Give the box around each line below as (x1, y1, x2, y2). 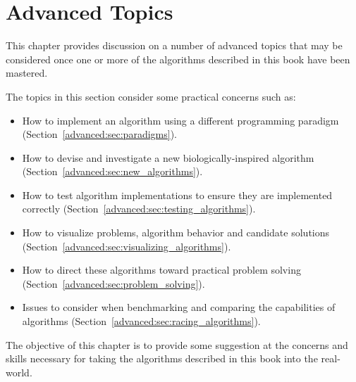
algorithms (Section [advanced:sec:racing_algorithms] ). (22, 314, 261, 329)
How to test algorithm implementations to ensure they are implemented (22, 187, 333, 202)
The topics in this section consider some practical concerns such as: (6, 89, 296, 103)
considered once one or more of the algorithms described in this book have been (6, 51, 350, 66)
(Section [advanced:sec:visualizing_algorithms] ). (22, 238, 231, 253)
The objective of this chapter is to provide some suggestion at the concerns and (6, 337, 348, 352)
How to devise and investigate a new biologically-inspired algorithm (22, 150, 314, 165)
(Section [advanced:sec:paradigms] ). (22, 127, 177, 141)
